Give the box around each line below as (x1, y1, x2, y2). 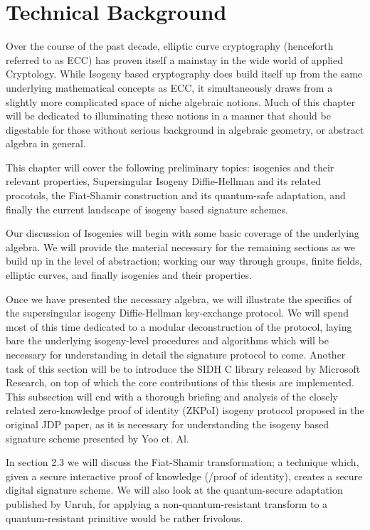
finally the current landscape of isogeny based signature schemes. (6, 201, 288, 216)
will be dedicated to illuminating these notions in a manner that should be (6, 108, 331, 123)
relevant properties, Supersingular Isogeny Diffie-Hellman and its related (6, 174, 321, 189)
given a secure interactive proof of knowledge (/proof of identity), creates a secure (6, 468, 363, 483)
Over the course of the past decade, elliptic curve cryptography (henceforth (6, 38, 334, 53)
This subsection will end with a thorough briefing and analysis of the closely (6, 388, 338, 403)
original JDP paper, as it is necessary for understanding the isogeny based (6, 416, 329, 431)
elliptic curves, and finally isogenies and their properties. (6, 267, 252, 282)
